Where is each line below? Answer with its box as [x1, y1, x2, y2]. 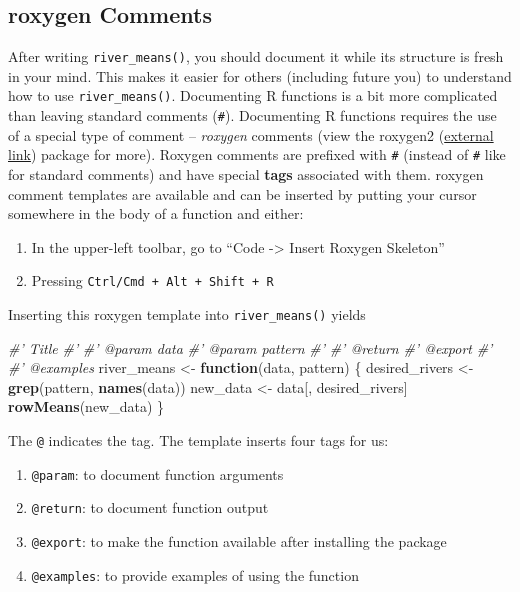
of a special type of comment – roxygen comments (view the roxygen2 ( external [8, 124, 494, 145]
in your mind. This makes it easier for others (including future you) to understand [8, 65, 512, 86]
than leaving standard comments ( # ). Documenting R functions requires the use [8, 105, 497, 126]
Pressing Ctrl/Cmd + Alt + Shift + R [31, 270, 274, 291]
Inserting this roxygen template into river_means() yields [8, 304, 366, 325]
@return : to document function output [31, 497, 269, 518]
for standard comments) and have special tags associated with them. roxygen [8, 164, 484, 185]
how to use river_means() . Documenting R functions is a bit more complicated [8, 85, 498, 106]
